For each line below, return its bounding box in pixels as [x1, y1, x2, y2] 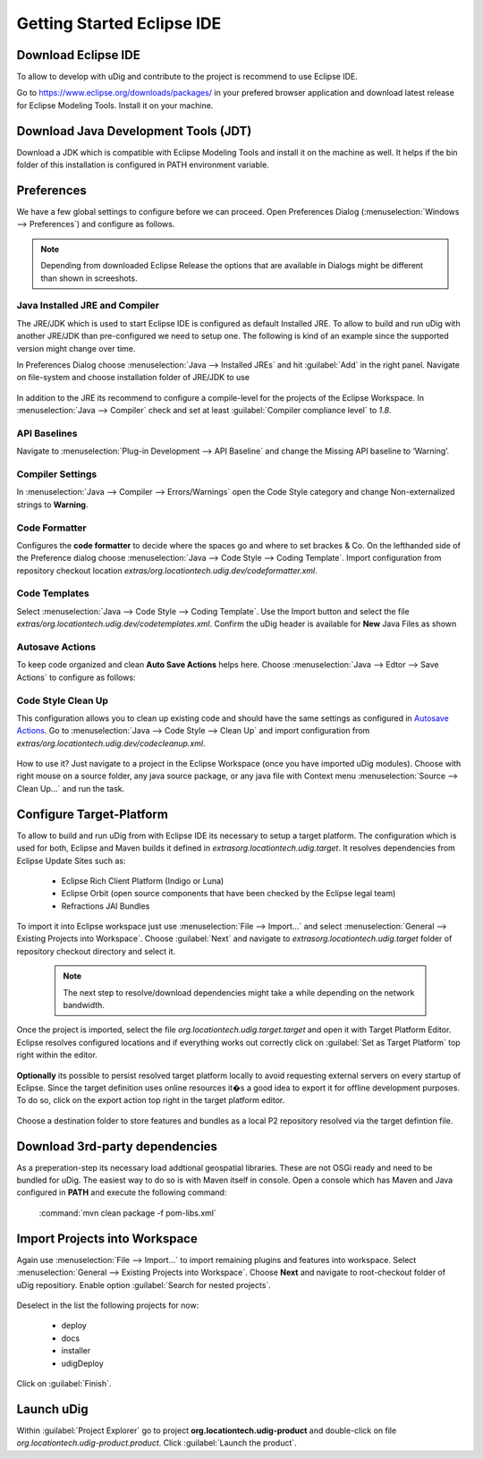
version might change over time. [16, 343, 136, 353]
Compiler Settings [16, 468, 97, 480]
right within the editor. [16, 1049, 97, 1060]
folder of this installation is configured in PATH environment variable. [16, 159, 270, 170]
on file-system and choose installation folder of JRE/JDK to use [16, 372, 250, 383]
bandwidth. [63, 1000, 105, 1011]
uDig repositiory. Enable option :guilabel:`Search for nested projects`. [16, 1279, 272, 1290]
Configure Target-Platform [16, 806, 169, 822]
